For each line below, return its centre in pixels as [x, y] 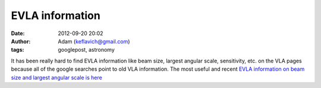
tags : [18, 50]
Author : [21, 41]
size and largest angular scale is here [56, 77]
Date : [18, 33]
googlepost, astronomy [86, 50]
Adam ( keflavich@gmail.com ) [94, 41]
